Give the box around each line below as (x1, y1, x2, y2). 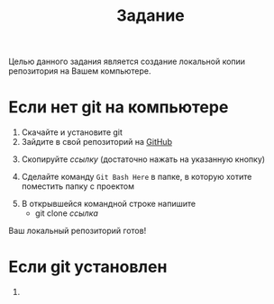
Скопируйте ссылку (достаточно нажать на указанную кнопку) (21, 154, 266, 165)
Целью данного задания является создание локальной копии (8, 56, 245, 67)
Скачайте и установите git (21, 127, 123, 138)
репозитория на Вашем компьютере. (8, 66, 151, 76)
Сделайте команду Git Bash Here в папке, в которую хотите (21, 172, 252, 183)
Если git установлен (8, 257, 168, 277)
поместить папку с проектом (21, 181, 134, 192)
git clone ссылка (34, 208, 98, 219)
